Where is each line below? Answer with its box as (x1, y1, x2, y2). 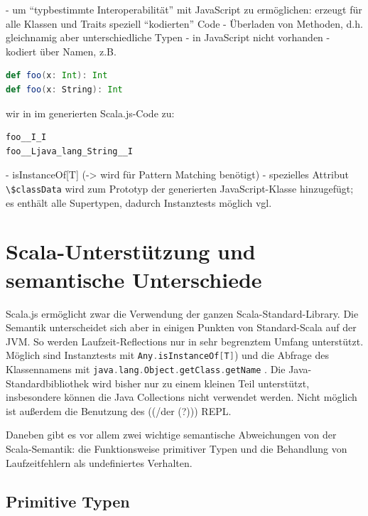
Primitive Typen (6, 490, 130, 512)
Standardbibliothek (6, 375, 90, 390)
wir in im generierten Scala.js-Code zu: (6, 105, 175, 120)
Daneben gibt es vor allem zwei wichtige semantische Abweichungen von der (6, 427, 337, 442)
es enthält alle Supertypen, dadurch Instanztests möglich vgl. (6, 195, 272, 210)
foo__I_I (6, 132, 47, 143)
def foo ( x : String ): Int (6, 84, 123, 95)
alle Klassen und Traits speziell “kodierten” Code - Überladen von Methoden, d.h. (6, 16, 363, 31)
